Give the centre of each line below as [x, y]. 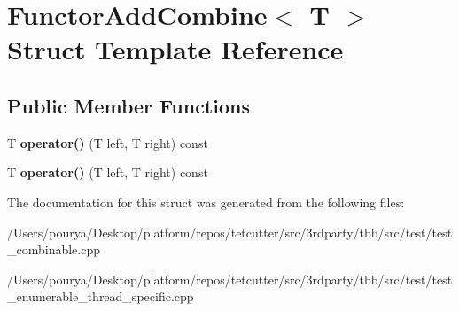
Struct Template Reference [175, 49]
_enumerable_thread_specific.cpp [101, 296]
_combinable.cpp [54, 249]
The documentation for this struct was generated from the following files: [206, 202]
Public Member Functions [128, 105]
